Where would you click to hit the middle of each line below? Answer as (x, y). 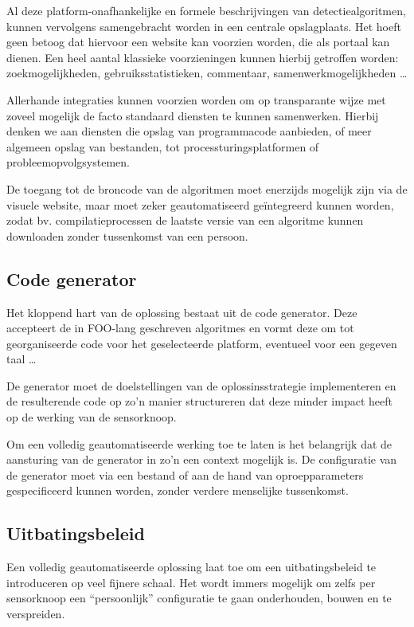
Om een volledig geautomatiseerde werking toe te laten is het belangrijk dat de (199, 443)
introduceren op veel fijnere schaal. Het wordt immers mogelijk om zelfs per (191, 582)
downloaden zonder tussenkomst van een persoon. (127, 235)
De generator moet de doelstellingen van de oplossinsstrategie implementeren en (201, 385)
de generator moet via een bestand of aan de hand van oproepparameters (185, 474)
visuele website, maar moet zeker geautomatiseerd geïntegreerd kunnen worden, (200, 204)
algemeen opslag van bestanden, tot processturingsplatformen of (163, 146)
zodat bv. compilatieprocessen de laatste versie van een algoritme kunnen (185, 220)
